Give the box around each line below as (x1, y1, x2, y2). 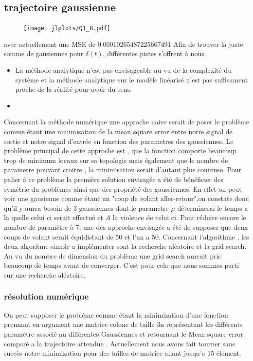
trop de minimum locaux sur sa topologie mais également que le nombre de (4, 155, 228, 165)
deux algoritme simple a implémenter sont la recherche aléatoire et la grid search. (4, 241, 247, 251)
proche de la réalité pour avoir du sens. (15, 84, 132, 94)
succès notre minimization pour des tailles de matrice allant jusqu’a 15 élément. (4, 348, 241, 358)
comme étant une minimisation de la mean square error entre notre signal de (4, 126, 233, 137)
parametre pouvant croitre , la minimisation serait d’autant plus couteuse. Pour (4, 164, 242, 175)
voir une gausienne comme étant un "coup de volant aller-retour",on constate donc (4, 193, 249, 203)
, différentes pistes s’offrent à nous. (103, 48, 206, 59)
